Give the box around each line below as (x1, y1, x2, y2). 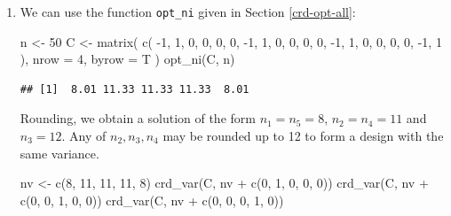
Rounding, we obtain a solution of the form (20, 109, 256, 127)
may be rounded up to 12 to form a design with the (162, 127, 444, 145)
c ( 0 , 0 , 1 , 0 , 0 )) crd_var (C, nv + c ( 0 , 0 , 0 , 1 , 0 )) (20, 190, 284, 209)
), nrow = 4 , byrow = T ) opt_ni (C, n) (20, 50, 235, 68)
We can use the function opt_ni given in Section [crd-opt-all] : (20, 3, 356, 20)
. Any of (61, 127, 107, 145)
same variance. (20, 143, 99, 162)
